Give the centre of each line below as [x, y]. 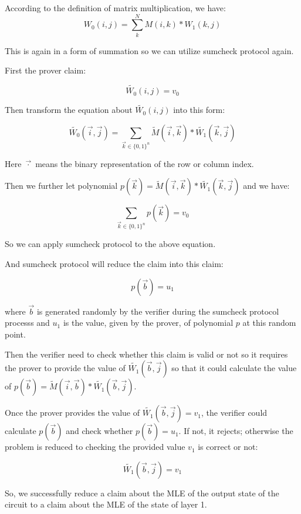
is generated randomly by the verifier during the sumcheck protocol [158, 311]
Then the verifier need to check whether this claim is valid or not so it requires [146, 354]
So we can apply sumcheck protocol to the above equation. [110, 244]
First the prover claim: [45, 70]
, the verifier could [234, 413]
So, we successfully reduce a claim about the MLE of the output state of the [142, 493]
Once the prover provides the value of [72, 413]
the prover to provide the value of [65, 368]
